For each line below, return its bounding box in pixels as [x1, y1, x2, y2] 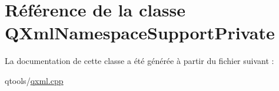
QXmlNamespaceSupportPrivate [5, 21, 275, 45]
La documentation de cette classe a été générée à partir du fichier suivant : [5, 55, 274, 67]
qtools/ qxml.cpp [5, 74, 64, 86]
